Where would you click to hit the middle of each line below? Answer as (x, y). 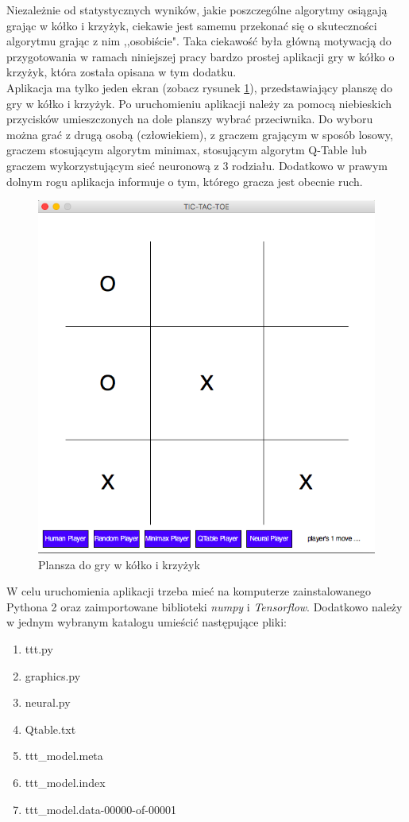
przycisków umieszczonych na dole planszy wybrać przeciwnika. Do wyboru (190, 119)
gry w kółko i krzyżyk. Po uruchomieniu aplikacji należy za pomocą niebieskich (199, 103)
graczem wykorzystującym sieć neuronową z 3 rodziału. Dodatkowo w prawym (197, 165)
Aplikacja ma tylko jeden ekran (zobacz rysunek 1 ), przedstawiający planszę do (200, 87)
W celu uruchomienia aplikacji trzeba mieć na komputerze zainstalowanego (189, 591)
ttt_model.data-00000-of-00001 (100, 809)
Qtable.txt (50, 729)
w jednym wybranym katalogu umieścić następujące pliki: (147, 622)
